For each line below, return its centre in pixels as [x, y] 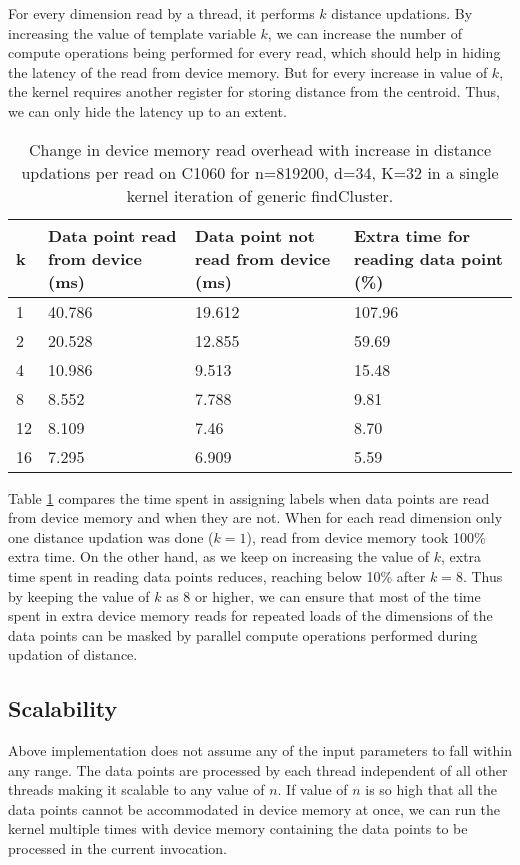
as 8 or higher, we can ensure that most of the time [323, 595]
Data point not [254, 235]
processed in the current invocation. [117, 848]
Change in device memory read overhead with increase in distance [260, 149]
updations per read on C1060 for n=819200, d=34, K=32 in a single [260, 172]
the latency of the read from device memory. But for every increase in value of [248, 71]
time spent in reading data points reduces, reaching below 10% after [217, 575]
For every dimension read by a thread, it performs [161, 13]
